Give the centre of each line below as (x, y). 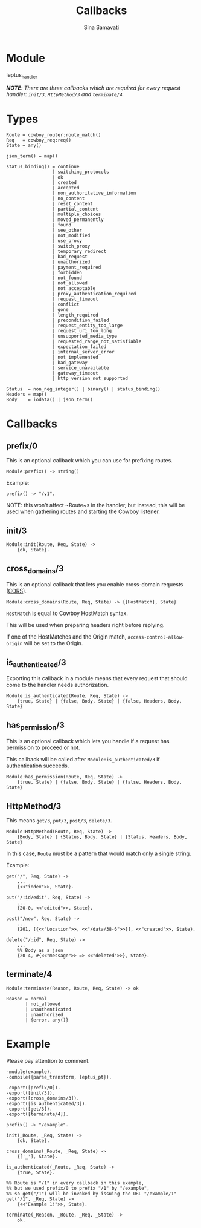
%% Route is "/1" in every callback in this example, (75, 1183)
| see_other (67, 231)
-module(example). (29, 1072)
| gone (60, 310)
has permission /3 (36, 726)
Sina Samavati (101, 27)
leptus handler (22, 75)
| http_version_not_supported (90, 379)
